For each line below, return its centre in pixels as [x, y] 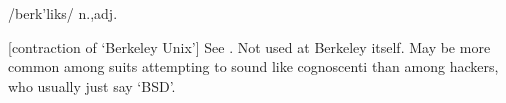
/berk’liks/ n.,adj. [63, 13]
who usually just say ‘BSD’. [92, 85]
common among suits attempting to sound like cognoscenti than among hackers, [253, 66]
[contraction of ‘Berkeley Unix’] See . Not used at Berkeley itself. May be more [249, 46]
